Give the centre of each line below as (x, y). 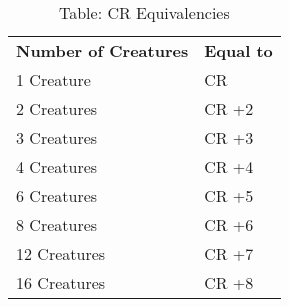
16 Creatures (61, 282)
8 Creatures (57, 224)
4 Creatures (57, 166)
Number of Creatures (102, 50)
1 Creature (53, 79)
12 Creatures (61, 253)
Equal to (238, 50)
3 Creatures (57, 137)
